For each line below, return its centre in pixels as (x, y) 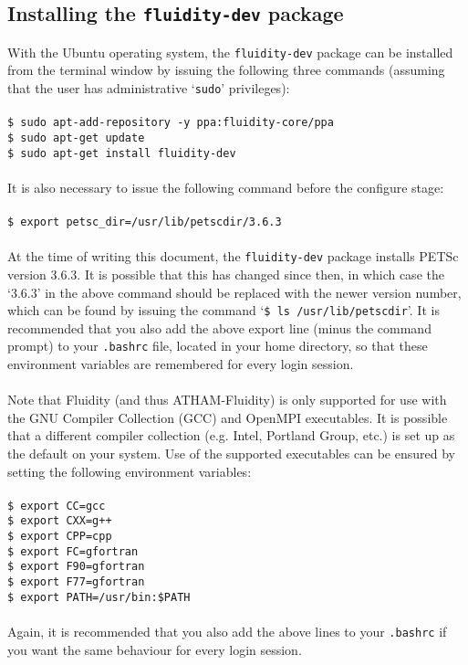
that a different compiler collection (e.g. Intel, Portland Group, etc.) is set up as (231, 435)
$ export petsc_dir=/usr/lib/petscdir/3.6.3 (145, 222)
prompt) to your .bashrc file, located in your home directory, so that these (218, 346)
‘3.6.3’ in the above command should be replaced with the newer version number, (234, 292)
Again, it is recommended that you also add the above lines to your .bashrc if (227, 631)
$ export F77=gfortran (76, 582)
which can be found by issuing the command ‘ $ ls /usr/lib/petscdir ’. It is (224, 310)
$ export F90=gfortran (76, 567)
